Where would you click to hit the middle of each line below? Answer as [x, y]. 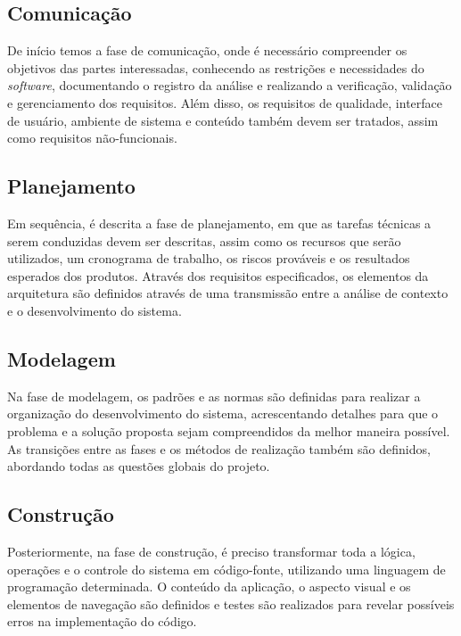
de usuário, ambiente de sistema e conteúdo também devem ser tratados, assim [223, 120]
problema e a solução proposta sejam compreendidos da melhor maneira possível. [229, 430]
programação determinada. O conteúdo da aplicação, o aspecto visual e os [209, 586]
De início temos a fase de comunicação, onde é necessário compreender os [207, 50]
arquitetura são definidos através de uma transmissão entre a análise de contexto [228, 293]
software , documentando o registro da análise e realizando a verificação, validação [230, 85]
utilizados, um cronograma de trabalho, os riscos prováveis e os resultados [209, 258]
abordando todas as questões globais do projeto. [139, 466]
